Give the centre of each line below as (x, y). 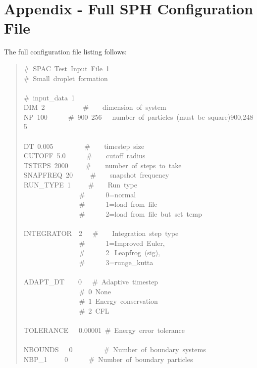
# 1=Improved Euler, (122, 243)
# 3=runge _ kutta (116, 262)
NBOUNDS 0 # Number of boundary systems (115, 349)
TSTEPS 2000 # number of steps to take (103, 165)
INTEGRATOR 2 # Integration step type (101, 233)
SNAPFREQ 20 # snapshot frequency (96, 175)
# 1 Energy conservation (118, 301)
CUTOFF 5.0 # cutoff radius (84, 156)
